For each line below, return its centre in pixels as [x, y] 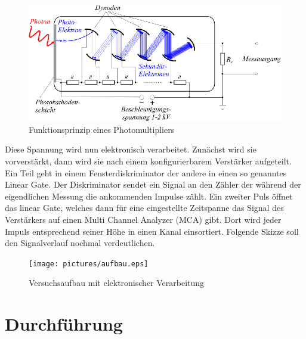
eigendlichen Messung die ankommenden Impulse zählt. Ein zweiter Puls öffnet [149, 196]
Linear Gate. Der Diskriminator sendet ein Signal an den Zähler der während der [153, 184]
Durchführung [64, 324]
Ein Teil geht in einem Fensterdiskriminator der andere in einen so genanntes [146, 172]
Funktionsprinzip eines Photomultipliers [102, 129]
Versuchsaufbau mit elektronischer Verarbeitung [117, 283]
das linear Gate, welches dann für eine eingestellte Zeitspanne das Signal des [144, 208]
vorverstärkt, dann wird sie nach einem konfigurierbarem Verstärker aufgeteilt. [148, 161]
